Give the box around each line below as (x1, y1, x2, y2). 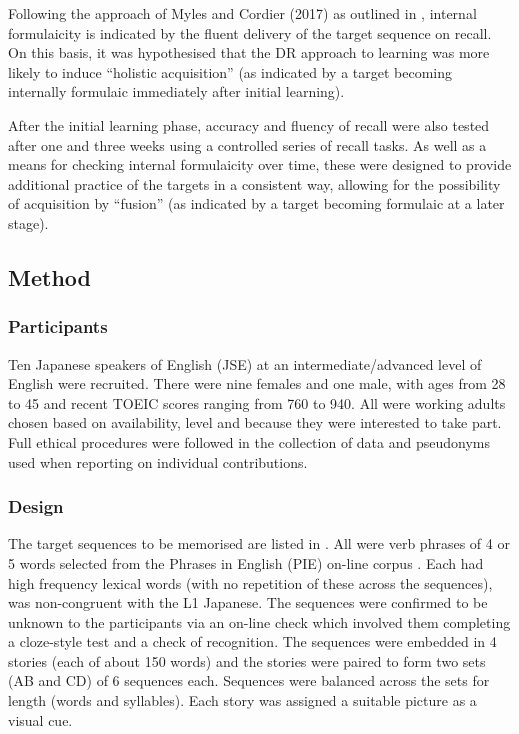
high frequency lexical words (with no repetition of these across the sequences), (8, 572, 493, 593)
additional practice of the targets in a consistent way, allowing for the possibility (8, 173, 501, 194)
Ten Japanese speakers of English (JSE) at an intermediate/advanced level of (8, 353, 482, 374)
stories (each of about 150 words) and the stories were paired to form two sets (8, 650, 486, 671)
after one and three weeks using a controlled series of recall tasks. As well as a (8, 134, 487, 155)
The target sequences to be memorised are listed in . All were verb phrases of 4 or (8, 533, 510, 554)
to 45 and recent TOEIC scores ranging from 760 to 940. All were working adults (8, 392, 506, 413)
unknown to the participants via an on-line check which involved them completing (8, 611, 511, 632)
